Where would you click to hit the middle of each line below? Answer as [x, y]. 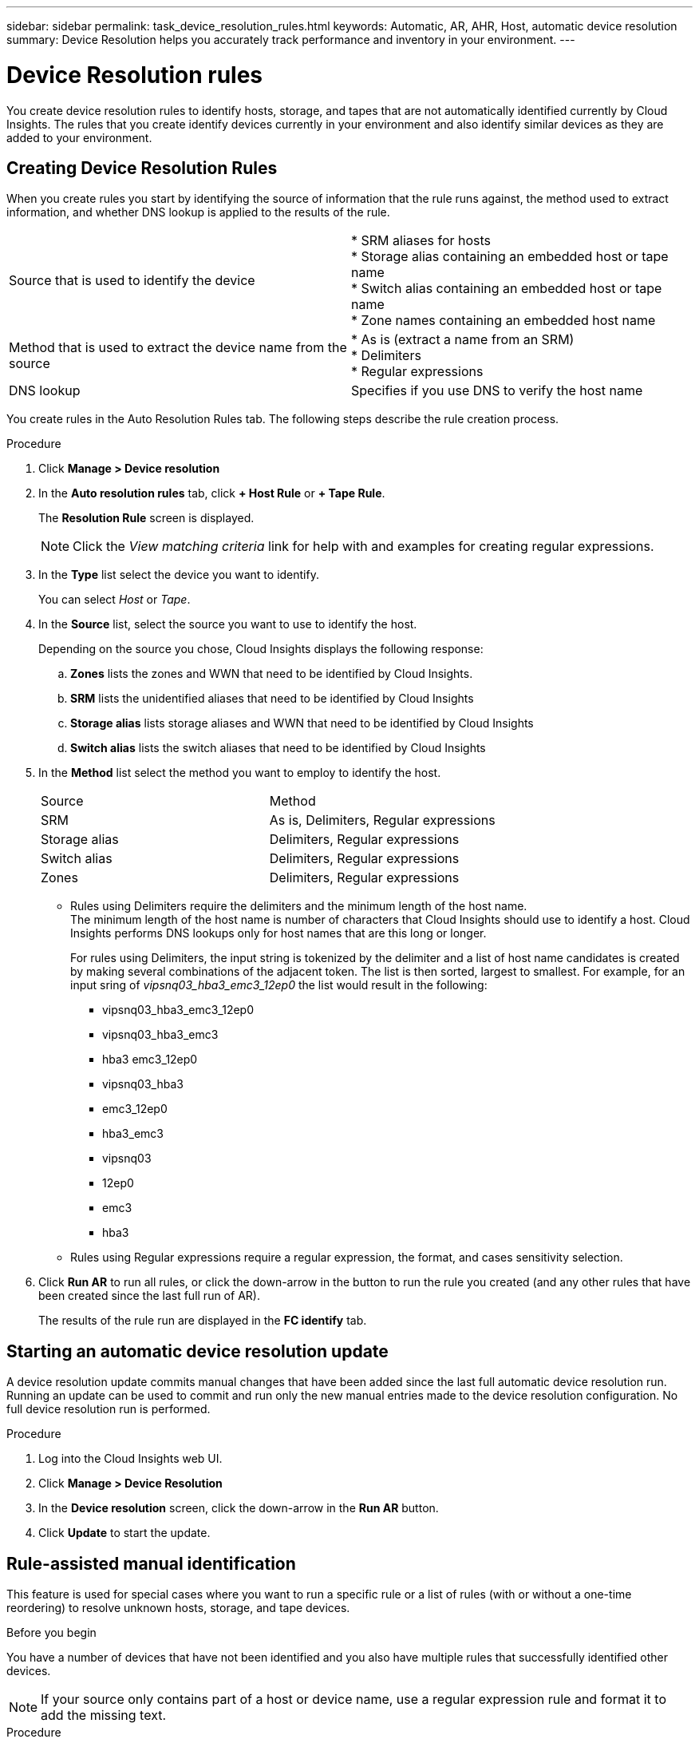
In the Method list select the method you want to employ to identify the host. [240, 773]
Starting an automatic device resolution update [197, 1351]
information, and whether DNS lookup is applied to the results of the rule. [198, 212]
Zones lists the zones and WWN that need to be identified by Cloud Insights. [272, 674]
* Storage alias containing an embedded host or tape [510, 257]
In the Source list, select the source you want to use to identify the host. [228, 624]
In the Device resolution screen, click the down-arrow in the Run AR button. [239, 1508]
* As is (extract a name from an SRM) [463, 340]
